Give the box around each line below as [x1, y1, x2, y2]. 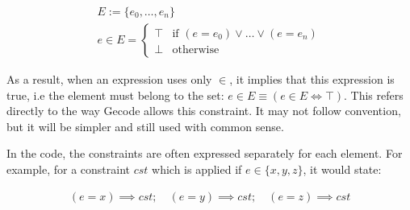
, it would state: [303, 161, 382, 178]
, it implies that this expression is [229, 71, 395, 88]
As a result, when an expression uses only [6, 71, 212, 88]
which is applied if [152, 161, 242, 178]
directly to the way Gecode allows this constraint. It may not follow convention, [6, 102, 401, 119]
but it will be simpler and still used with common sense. [6, 117, 284, 134]
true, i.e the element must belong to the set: [6, 86, 224, 103]
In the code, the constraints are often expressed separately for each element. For [6, 145, 403, 162]
